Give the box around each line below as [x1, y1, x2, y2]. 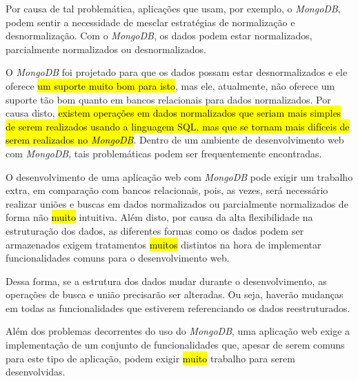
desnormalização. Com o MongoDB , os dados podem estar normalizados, [6, 28, 312, 43]
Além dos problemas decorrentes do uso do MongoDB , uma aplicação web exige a [6, 324, 350, 338]
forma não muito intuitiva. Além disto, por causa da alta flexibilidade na [6, 210, 313, 224]
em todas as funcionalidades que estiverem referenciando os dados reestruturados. [6, 300, 350, 315]
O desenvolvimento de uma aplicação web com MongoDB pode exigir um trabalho [6, 169, 353, 184]
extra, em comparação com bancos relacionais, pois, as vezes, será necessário [6, 183, 328, 197]
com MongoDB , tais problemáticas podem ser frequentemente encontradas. [6, 146, 322, 160]
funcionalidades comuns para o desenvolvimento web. [6, 251, 230, 265]
